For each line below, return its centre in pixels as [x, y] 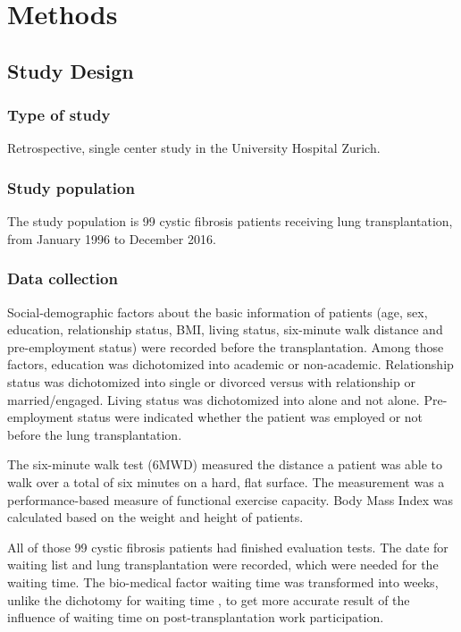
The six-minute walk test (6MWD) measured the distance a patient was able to [225, 464]
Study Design [71, 70]
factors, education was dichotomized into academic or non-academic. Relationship [230, 364]
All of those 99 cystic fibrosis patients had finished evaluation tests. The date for [228, 547]
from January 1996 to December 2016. [112, 238]
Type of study [59, 115]
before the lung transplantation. [95, 434]
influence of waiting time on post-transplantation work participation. [196, 617]
